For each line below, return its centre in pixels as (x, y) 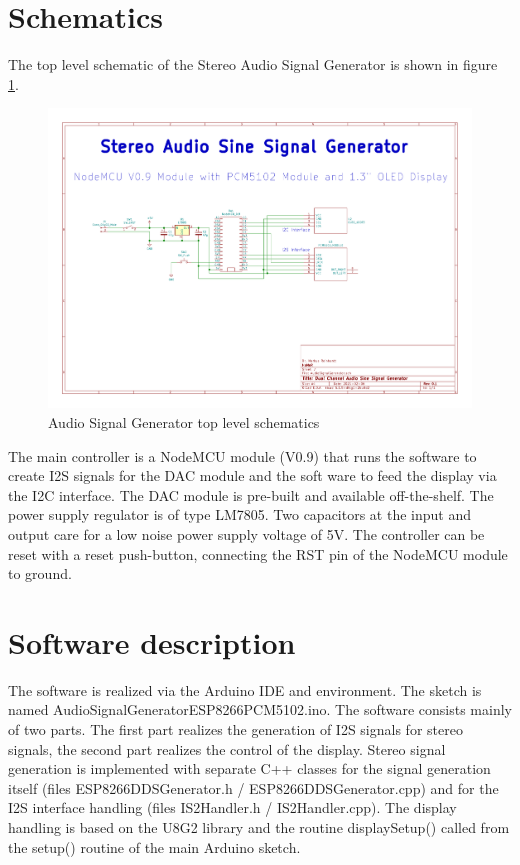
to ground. (40, 573)
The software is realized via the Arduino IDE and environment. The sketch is (245, 689)
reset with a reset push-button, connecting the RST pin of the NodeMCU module (258, 553)
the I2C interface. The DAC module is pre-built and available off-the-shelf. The (251, 494)
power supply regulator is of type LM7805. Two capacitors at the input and (239, 514)
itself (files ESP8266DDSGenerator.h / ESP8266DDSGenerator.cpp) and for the (253, 787)
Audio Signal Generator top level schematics (184, 421)
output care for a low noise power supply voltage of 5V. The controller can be (246, 533)
